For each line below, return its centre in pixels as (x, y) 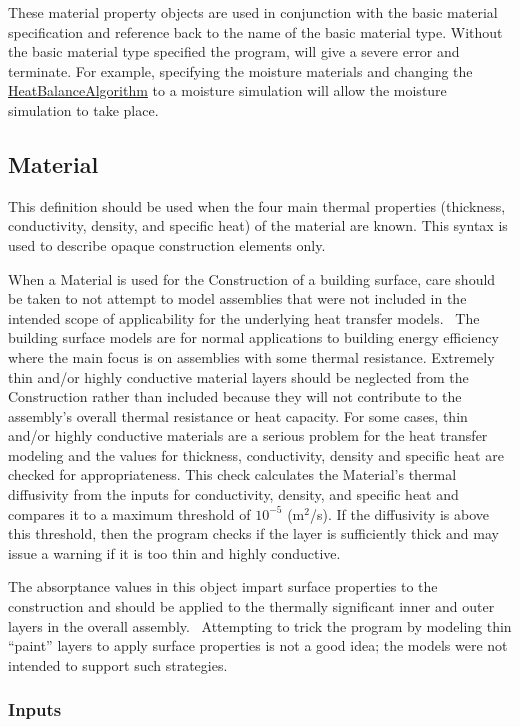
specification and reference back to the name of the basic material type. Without (255, 31)
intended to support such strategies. (118, 664)
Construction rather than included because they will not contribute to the (235, 396)
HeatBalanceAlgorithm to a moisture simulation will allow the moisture (227, 90)
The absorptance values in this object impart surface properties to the (223, 586)
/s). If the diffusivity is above (399, 513)
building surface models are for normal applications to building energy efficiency (253, 337)
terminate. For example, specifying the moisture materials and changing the (240, 70)
